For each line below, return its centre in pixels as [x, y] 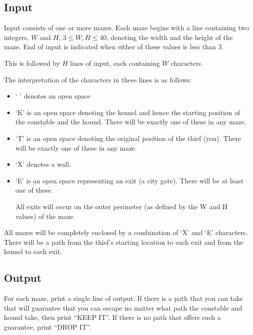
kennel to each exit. [33, 251]
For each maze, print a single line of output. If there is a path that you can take [124, 298]
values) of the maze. [45, 216]
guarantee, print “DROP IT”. [48, 326]
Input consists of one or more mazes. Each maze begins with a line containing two [126, 28]
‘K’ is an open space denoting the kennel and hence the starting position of [128, 112]
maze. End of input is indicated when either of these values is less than [110, 47]
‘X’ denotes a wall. [43, 164]
